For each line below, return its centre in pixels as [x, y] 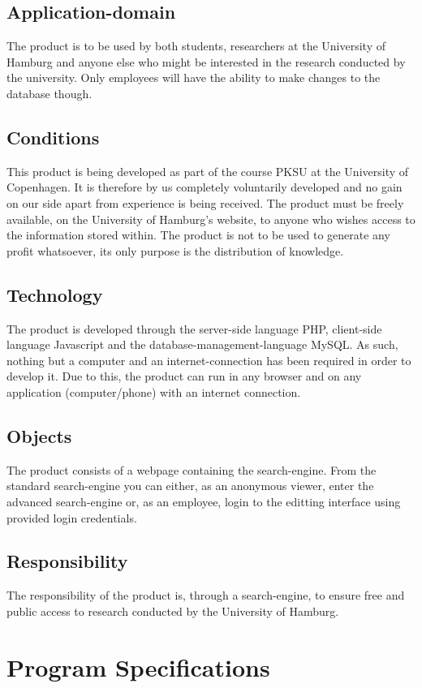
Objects [39, 435]
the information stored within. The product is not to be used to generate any [198, 235]
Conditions [53, 137]
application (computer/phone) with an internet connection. [154, 391]
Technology [55, 294]
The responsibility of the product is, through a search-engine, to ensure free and [206, 595]
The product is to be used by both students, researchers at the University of [196, 46]
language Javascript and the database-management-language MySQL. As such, [202, 344]
